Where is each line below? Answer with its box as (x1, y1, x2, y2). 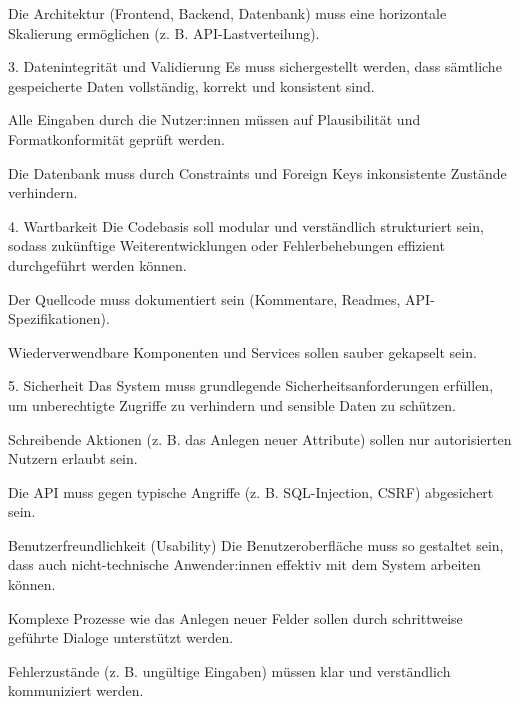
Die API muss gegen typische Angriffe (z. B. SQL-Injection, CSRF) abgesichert (8, 481, 494, 502)
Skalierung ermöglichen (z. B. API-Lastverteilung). (8, 22, 320, 43)
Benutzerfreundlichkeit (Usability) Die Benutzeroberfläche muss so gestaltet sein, (8, 534, 504, 555)
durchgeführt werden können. (8, 254, 187, 275)
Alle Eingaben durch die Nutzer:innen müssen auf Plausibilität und (8, 109, 421, 130)
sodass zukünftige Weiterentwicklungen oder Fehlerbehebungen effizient (8, 235, 445, 256)
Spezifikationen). (8, 308, 110, 329)
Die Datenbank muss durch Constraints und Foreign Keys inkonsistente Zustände (8, 162, 507, 183)
